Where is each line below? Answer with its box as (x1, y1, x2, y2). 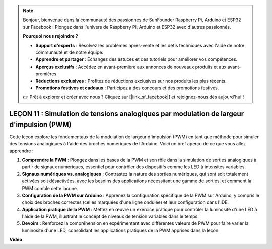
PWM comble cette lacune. (22, 185, 78, 191)
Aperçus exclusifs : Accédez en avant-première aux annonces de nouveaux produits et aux (35, 64, 227, 70)
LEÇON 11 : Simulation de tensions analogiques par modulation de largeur (9, 110, 244, 118)
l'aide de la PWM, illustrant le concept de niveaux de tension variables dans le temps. (22, 213, 199, 219)
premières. (35, 71, 58, 77)
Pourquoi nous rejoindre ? (23, 33, 78, 39)
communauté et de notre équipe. (35, 49, 104, 55)
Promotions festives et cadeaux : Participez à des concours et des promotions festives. (35, 85, 219, 91)
